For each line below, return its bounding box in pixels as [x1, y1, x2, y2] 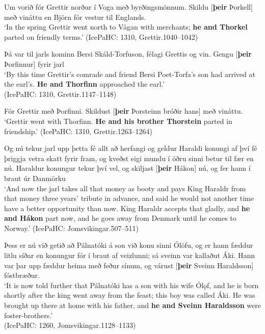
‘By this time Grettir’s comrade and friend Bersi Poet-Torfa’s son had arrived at [4, 68, 255, 79]
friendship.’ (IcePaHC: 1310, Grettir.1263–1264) [4, 125, 153, 136]
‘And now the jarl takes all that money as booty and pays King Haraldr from [4, 183, 246, 193]
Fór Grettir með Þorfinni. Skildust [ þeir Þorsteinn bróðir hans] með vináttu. [4, 106, 243, 116]
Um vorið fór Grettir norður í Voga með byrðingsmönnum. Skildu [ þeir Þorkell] [4, 2, 253, 12]
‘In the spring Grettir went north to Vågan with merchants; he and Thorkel [4, 21, 248, 32]
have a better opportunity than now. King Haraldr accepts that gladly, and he [4, 202, 250, 213]
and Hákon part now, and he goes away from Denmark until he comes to [4, 213, 236, 223]
